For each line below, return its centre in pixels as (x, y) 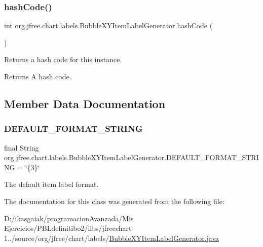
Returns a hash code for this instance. (63, 59)
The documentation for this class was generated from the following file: (114, 201)
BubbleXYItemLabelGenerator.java (164, 238)
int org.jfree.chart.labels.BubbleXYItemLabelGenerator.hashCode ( (108, 26)
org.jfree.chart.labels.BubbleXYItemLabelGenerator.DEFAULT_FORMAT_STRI (131, 157)
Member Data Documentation (85, 103)
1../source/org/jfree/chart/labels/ (57, 238)
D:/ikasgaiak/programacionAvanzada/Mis (69, 218)
